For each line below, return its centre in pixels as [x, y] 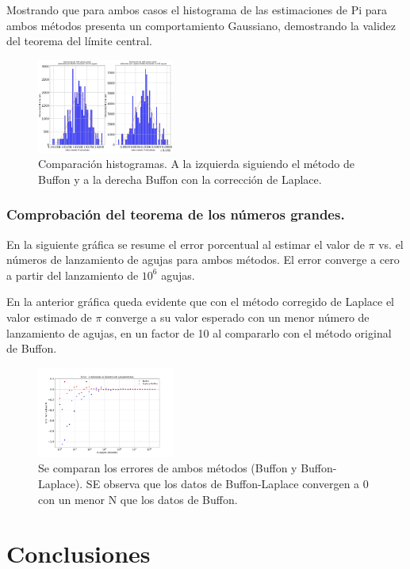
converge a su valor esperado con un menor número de [238, 317]
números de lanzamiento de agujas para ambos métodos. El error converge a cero [203, 260]
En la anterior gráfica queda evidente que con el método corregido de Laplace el [201, 302]
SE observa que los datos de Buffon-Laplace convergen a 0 [227, 483]
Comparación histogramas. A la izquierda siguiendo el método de [196, 164]
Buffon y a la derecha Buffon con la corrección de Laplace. [180, 179]
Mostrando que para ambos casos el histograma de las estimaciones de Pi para [197, 10]
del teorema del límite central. [80, 41]
